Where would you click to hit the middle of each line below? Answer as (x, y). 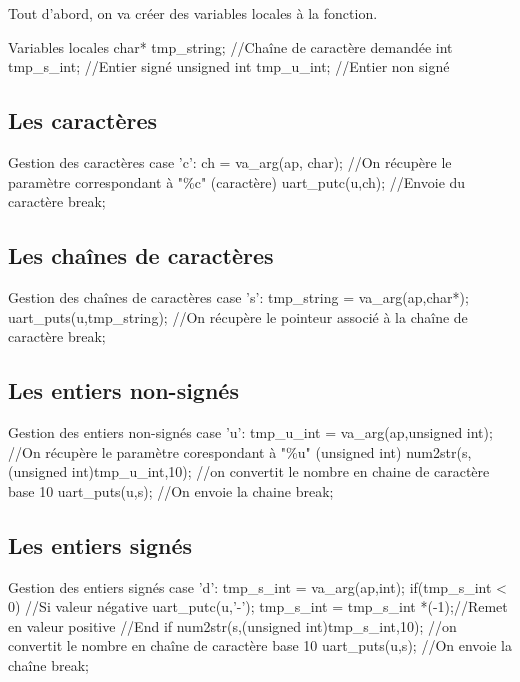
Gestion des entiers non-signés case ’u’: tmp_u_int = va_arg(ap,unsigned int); (250, 431)
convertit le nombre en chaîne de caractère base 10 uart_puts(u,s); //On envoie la (260, 645)
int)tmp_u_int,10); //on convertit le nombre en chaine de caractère (280, 471)
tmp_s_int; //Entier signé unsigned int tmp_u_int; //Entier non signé (229, 66)
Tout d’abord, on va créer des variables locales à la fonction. (193, 13)
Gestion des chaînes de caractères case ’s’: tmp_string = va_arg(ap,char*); (238, 296)
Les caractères (83, 120)
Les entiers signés (100, 544)
